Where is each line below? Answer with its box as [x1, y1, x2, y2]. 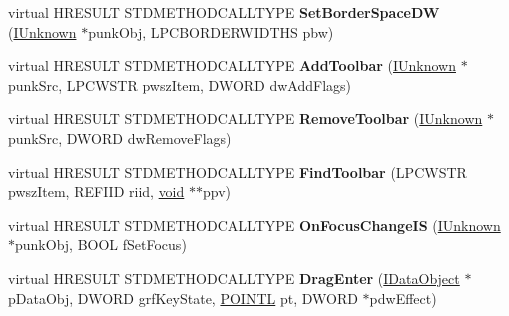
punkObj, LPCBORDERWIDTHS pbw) [88, 21, 334, 42]
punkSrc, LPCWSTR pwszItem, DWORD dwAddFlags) [8, 74, 352, 95]
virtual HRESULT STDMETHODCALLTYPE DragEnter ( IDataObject [8, 267, 460, 288]
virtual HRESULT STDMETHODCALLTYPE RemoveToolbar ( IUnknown [8, 108, 483, 129]
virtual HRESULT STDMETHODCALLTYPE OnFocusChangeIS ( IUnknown [8, 214, 501, 235]
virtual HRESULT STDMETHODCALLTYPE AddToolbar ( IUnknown [8, 55, 456, 76]
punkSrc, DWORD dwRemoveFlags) [8, 127, 232, 148]
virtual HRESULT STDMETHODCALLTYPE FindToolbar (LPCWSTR [8, 161, 467, 182]
